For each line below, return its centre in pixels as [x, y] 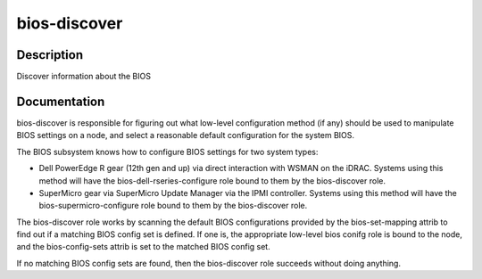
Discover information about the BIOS [84, 77]
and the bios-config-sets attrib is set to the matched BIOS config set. [144, 247]
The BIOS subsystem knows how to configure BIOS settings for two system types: [167, 152]
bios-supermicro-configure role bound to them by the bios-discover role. [173, 206]
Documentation [61, 101]
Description [50, 55]
